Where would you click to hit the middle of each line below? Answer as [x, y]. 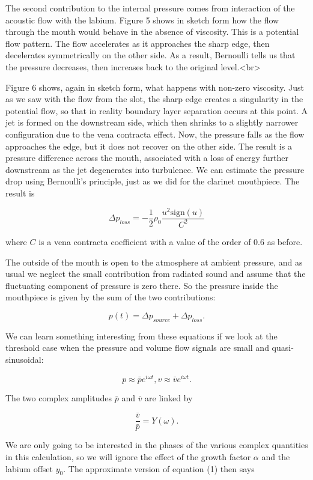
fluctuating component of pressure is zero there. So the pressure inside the [142, 285]
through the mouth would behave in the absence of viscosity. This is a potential [152, 32]
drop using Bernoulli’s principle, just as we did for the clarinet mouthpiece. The [153, 181]
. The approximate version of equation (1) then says [159, 468]
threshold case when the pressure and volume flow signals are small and [137, 348]
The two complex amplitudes [59, 397]
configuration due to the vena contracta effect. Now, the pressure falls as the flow [155, 134]
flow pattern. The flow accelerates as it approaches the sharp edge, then [138, 43]
